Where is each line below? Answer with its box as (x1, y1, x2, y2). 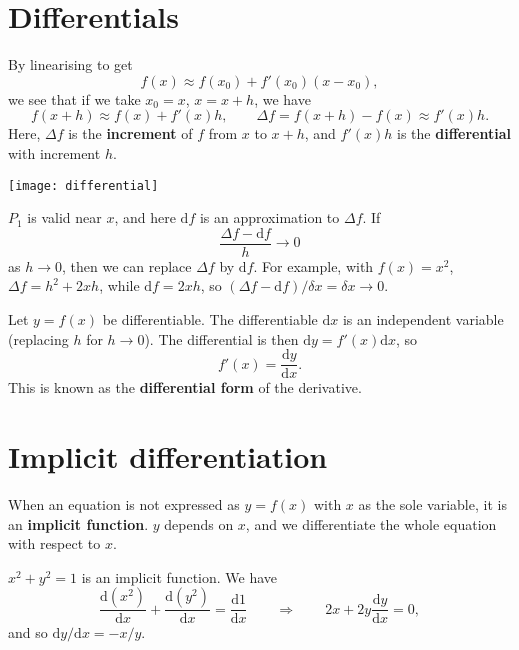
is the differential (397, 123, 511, 144)
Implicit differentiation (8, 436, 328, 477)
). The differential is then (144, 328, 299, 349)
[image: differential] (8, 178, 159, 193)
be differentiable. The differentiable (102, 309, 318, 329)
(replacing (8, 328, 69, 349)
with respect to (8, 533, 101, 554)
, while (99, 275, 140, 296)
